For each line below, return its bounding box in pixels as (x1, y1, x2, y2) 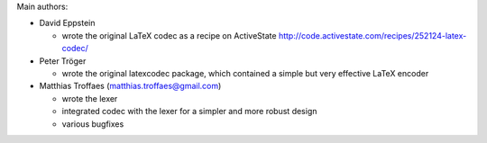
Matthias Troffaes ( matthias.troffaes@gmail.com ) (39, 81, 222, 92)
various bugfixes (61, 118, 124, 130)
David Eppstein (39, 18, 96, 29)
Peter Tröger (39, 55, 87, 67)
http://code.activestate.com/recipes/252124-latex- (278, 30, 467, 40)
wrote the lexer (61, 93, 118, 103)
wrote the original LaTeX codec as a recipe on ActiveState (61, 30, 277, 40)
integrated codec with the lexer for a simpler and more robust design (61, 106, 317, 117)
